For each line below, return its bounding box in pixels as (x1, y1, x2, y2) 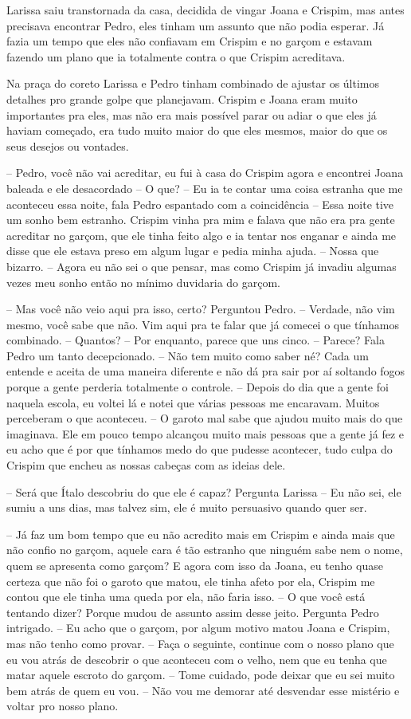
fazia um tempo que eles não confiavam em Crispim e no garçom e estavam (6, 33, 373, 49)
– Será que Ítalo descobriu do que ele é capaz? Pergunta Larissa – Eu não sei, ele (6, 483, 401, 500)
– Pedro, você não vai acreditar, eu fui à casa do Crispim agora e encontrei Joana (6, 164, 404, 181)
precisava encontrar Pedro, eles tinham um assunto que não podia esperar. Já (6, 17, 385, 33)
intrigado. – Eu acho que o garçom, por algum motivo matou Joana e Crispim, (6, 619, 390, 636)
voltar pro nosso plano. (6, 697, 119, 714)
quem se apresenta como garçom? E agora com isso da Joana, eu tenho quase (6, 557, 383, 573)
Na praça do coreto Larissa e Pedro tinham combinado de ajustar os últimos (6, 75, 380, 92)
